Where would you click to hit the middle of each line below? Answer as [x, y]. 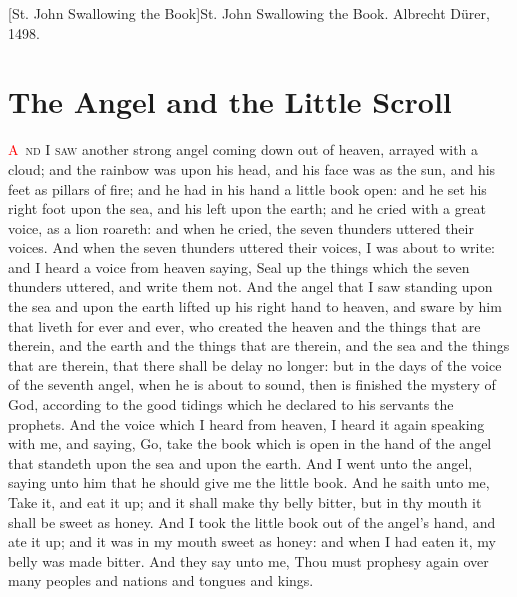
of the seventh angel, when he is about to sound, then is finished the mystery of [252, 384]
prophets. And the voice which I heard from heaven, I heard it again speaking [246, 423]
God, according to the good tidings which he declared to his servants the [231, 404]
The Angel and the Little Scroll [230, 101]
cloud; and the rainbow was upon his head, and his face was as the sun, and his [252, 168]
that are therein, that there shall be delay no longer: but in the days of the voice [255, 364]
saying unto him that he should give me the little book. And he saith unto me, [249, 482]
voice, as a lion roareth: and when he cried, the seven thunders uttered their [241, 227]
